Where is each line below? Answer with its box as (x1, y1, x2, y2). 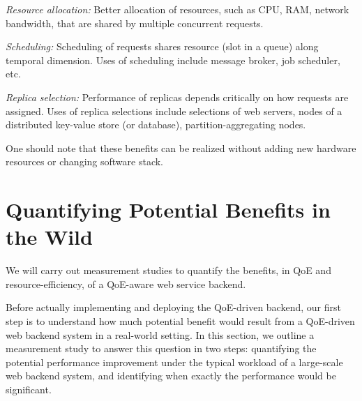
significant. (6, 382, 52, 396)
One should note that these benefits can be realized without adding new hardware (6, 140, 356, 155)
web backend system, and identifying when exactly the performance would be (6, 368, 336, 383)
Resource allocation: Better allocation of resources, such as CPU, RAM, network (6, 2, 349, 16)
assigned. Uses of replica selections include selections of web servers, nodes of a (6, 103, 342, 118)
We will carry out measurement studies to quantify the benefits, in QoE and (6, 263, 331, 278)
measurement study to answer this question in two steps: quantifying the (6, 341, 317, 356)
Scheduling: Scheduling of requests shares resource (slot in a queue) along (6, 39, 319, 54)
